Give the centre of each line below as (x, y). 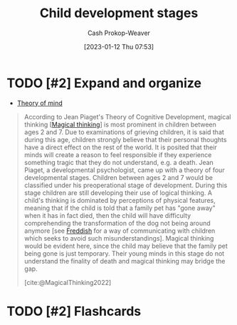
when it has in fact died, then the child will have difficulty (107, 215)
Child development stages (119, 13)
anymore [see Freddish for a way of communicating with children (120, 231)
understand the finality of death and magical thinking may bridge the (125, 261)
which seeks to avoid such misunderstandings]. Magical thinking (119, 238)
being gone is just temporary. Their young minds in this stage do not (124, 253)
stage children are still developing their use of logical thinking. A (118, 192)
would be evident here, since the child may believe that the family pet (126, 246)
